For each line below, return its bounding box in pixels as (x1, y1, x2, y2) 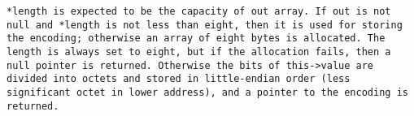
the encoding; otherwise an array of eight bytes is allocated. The (7, 32, 386, 45)
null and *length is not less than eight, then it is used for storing (7, 19, 403, 31)
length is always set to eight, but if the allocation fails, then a (7, 45, 391, 58)
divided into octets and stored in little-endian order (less (7, 73, 351, 85)
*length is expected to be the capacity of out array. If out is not (7, 6, 391, 17)
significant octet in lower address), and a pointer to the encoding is (7, 86, 408, 98)
